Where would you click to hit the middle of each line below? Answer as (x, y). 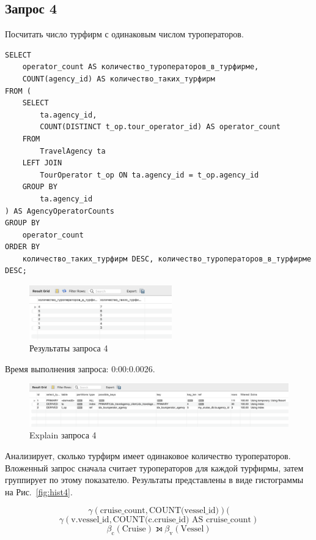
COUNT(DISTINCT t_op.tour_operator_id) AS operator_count (160, 127)
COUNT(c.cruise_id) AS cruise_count (182, 520)
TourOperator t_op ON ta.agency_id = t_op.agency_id (149, 175)
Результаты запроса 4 (69, 348)
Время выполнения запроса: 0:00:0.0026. (80, 368)
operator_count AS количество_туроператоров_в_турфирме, (141, 67)
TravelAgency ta (73, 151)
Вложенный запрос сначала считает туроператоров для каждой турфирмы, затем (154, 467)
